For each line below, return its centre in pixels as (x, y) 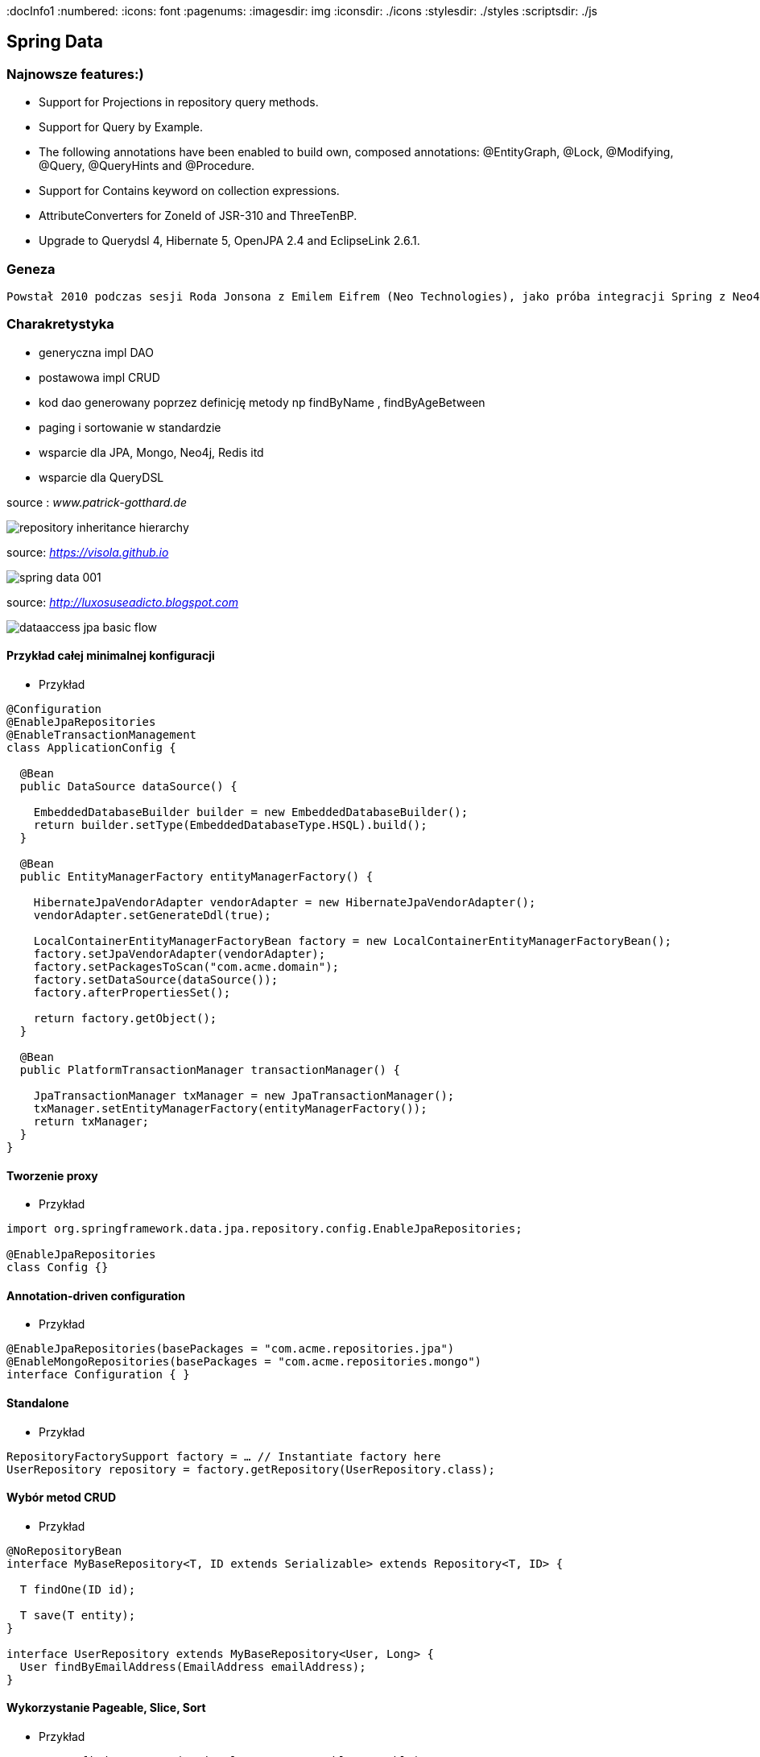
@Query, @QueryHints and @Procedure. (147, 166)
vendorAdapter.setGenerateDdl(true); (152, 915)
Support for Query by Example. (121, 127)
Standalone (38, 1403)
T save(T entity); (78, 1615)
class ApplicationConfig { (91, 747)
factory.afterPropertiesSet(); (132, 992)
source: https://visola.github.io (88, 552)
